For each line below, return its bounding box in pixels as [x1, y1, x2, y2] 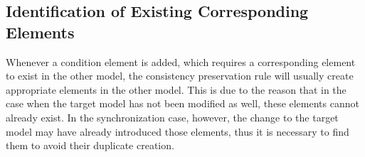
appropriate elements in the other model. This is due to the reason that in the [6, 82, 347, 97]
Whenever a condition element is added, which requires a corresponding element [6, 54, 356, 69]
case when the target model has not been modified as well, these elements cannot [6, 96, 359, 111]
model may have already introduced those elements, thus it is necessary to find [6, 124, 349, 139]
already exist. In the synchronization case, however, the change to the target [6, 109, 339, 124]
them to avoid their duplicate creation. [6, 138, 174, 153]
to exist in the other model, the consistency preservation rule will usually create [6, 68, 354, 83]
